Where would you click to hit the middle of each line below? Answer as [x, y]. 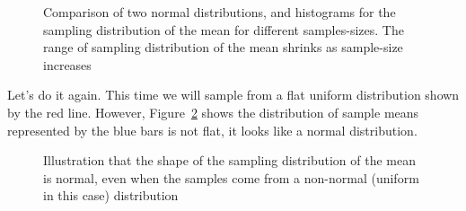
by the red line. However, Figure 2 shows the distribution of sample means [213, 112]
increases [67, 64]
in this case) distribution [111, 195]
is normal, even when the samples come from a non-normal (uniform [231, 177]
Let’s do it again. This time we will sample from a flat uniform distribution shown [233, 95]
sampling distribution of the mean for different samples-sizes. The [224, 29]
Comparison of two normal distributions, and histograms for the [220, 12]
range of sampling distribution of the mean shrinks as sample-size [223, 47]
